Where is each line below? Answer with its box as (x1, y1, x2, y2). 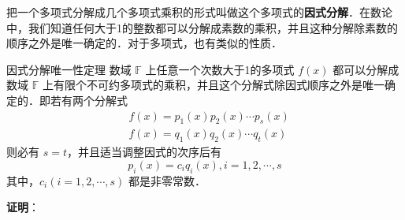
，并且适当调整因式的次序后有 (66, 144, 221, 160)
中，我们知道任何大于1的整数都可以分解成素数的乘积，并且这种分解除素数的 (6, 19, 398, 35)
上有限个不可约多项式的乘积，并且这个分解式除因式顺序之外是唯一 (42, 76, 385, 93)
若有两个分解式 (50, 91, 128, 108)
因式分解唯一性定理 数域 (6, 61, 132, 77)
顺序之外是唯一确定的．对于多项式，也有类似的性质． (6, 35, 282, 51)
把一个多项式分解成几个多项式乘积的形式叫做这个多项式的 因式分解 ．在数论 (6, 4, 392, 20)
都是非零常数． (128, 172, 206, 188)
